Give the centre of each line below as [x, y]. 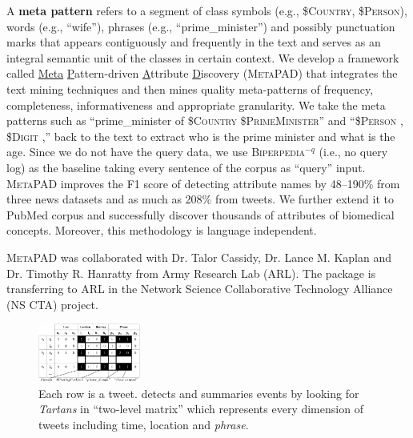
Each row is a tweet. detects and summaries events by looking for [199, 393]
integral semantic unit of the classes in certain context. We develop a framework [203, 57]
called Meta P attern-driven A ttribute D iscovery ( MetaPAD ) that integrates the [202, 73]
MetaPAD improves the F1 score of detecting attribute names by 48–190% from [203, 183]
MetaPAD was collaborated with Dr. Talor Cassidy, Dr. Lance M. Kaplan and [199, 257]
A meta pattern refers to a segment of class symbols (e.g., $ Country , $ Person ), [207, 10]
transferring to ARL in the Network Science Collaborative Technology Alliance [200, 289]
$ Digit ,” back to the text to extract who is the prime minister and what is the [201, 136]
